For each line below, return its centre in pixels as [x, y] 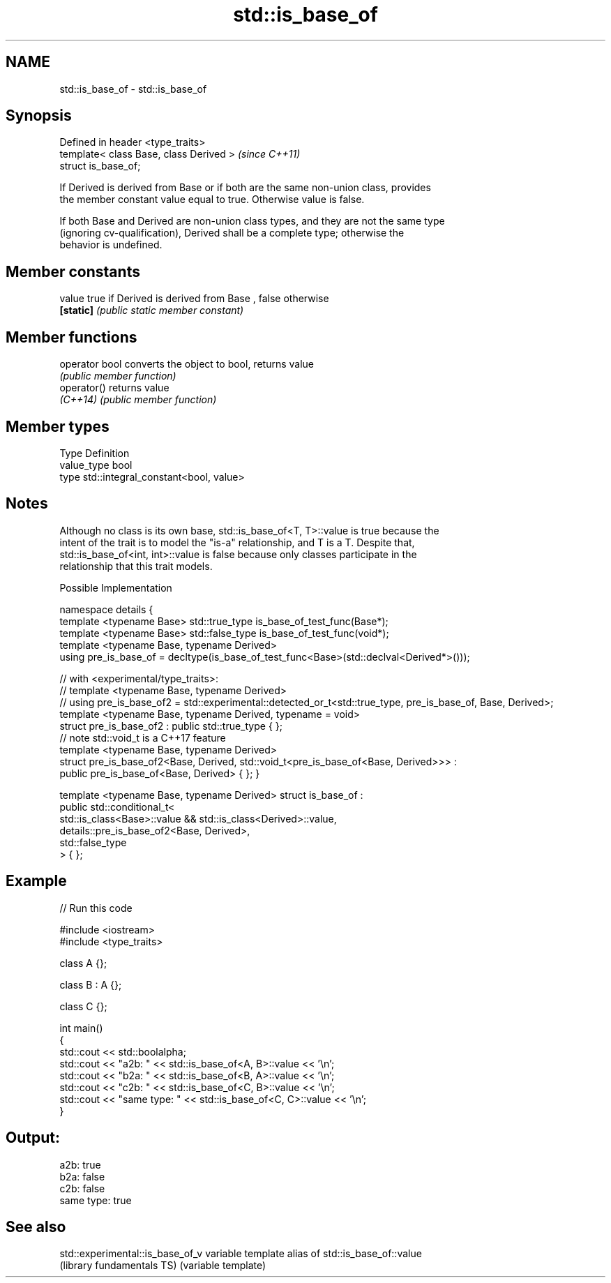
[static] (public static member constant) [152, 310]
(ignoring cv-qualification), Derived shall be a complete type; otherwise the [232, 233]
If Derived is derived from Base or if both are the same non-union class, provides [245, 188]
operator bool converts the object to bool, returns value [187, 364]
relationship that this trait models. [136, 566]
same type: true [96, 1200]
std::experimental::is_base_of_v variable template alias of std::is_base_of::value [241, 1254]
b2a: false [82, 1176]
